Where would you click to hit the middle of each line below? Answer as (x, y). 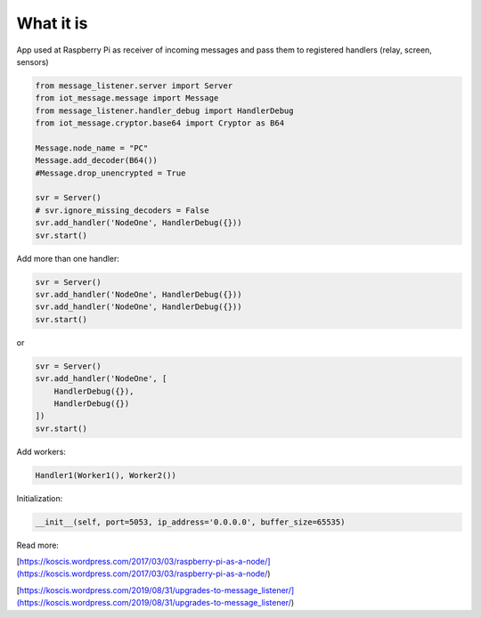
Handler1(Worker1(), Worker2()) (106, 475)
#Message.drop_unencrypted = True (110, 173)
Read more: (38, 545)
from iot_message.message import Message (127, 98)
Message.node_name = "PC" (92, 148)
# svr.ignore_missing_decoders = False (122, 210)
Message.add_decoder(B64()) (96, 161)
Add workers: (41, 451)
